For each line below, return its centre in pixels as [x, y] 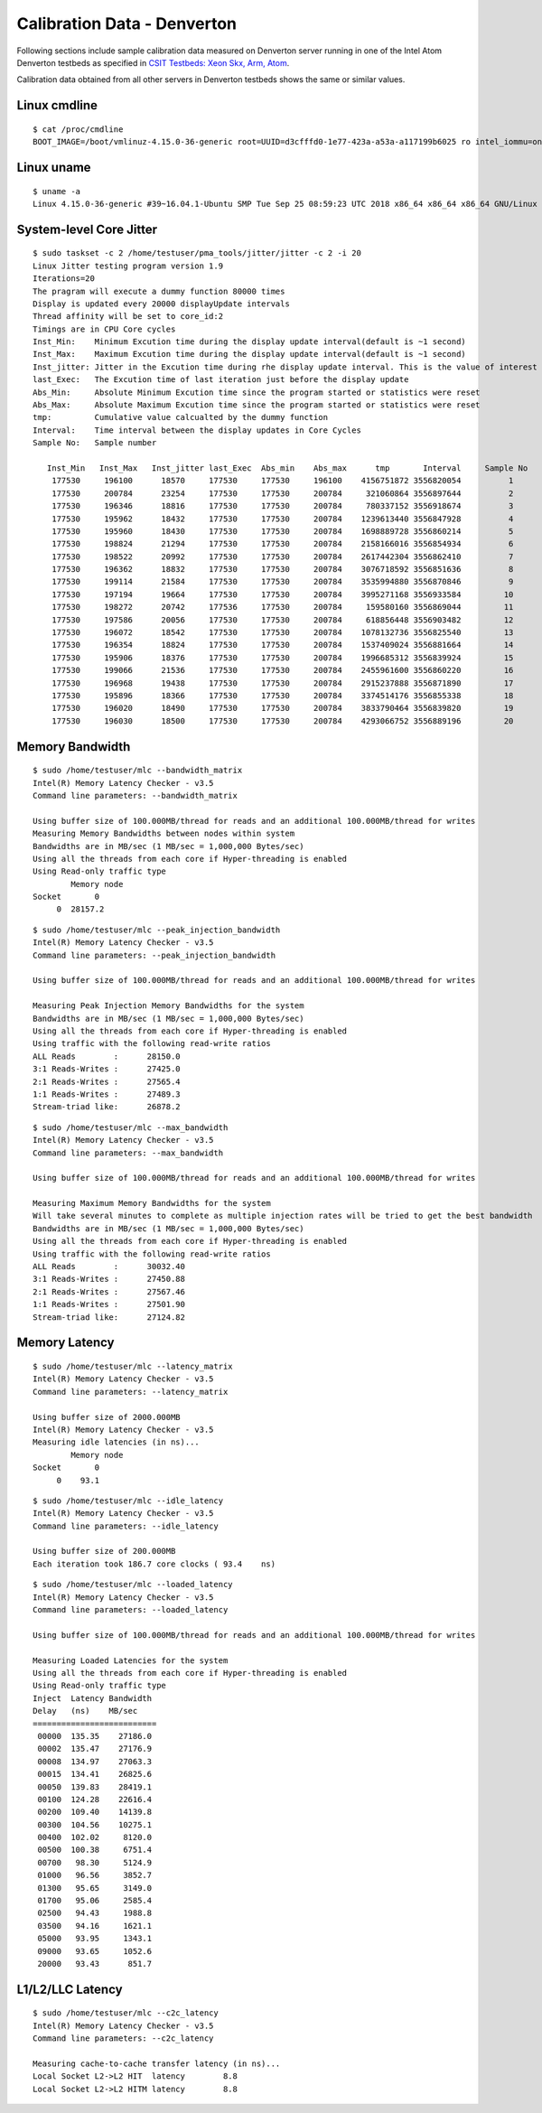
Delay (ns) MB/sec [85, 1711]
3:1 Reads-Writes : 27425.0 [107, 1069]
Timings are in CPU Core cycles [104, 329]
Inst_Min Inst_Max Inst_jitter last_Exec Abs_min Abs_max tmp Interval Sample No [287, 468]
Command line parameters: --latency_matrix [131, 1392]
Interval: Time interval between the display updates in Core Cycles [197, 430]
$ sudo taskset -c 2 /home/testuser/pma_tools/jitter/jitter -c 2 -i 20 [197, 253]
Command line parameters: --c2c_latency [123, 2038]
